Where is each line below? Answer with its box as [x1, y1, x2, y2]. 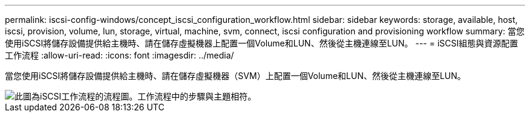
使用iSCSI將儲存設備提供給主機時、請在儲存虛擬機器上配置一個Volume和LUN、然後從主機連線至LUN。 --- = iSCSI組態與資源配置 [5, 38, 519, 48]
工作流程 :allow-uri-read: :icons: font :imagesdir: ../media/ [5, 50, 234, 60]
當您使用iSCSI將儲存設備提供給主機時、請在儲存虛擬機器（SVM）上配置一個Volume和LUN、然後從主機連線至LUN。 [5, 71, 466, 81]
